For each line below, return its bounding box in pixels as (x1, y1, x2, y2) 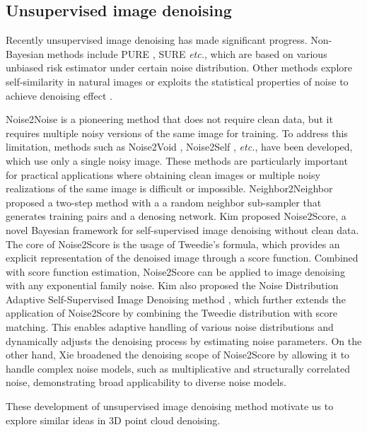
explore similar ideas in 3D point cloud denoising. (6, 412, 221, 427)
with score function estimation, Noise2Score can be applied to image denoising (6, 264, 345, 279)
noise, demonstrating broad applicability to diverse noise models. (6, 375, 286, 390)
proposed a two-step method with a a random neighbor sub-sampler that (6, 194, 322, 209)
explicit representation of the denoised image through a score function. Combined (6, 250, 359, 265)
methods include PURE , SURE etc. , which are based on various (47, 46, 327, 61)
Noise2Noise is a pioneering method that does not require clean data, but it (6, 112, 333, 127)
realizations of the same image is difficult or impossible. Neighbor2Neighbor (6, 181, 333, 196)
